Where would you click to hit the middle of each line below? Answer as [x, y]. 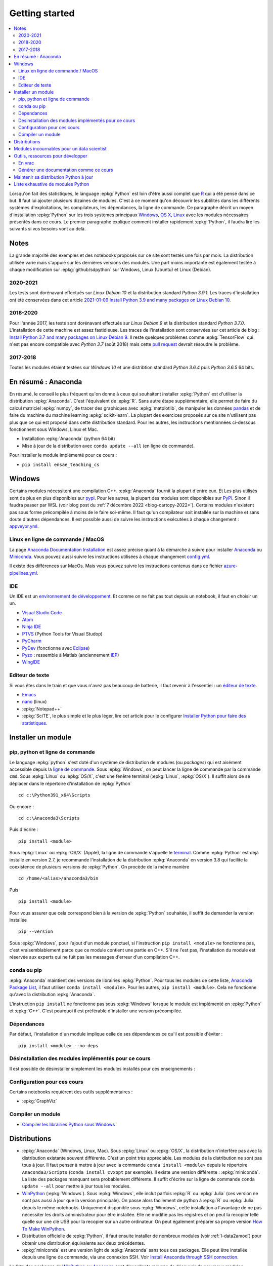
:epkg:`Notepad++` [42, 708]
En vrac [26, 163]
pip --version [36, 932]
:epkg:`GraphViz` [40, 1101]
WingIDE [31, 662]
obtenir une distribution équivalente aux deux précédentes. [83, 1243]
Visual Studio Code [42, 612]
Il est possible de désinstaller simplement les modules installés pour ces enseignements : [102, 1069]
